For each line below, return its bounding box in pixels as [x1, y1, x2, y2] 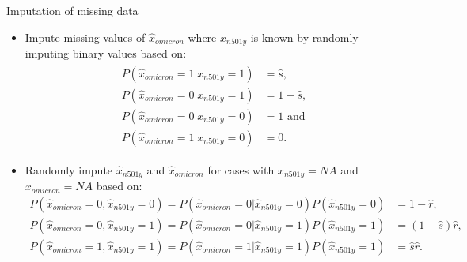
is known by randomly [250, 28, 359, 45]
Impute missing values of [25, 28, 146, 45]
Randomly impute [25, 161, 113, 178]
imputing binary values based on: [25, 45, 187, 62]
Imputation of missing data [6, 2, 139, 18]
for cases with [207, 161, 275, 178]
